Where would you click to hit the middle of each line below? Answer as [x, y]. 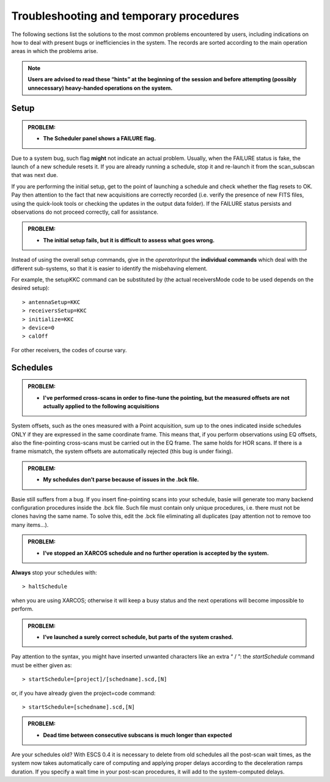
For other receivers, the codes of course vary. [69, 350]
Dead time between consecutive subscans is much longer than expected [137, 735]
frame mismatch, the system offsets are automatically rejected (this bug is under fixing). [122, 451]
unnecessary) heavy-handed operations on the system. [100, 88]
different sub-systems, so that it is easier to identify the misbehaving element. [109, 268]
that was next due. [35, 175]
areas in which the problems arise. [55, 51]
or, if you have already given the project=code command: [83, 693]
